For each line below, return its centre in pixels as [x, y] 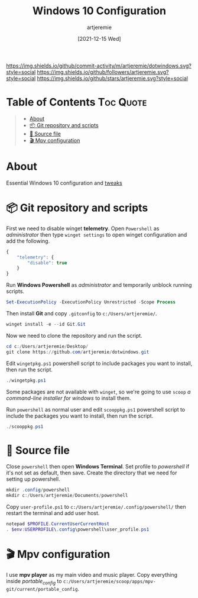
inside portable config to [34, 582]
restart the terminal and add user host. [53, 513]
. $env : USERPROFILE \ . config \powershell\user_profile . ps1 [78, 529]
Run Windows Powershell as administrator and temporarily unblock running [99, 285]
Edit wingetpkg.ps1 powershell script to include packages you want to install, [99, 363]
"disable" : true [47, 263]
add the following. [28, 241]
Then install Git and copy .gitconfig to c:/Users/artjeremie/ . [82, 313]
